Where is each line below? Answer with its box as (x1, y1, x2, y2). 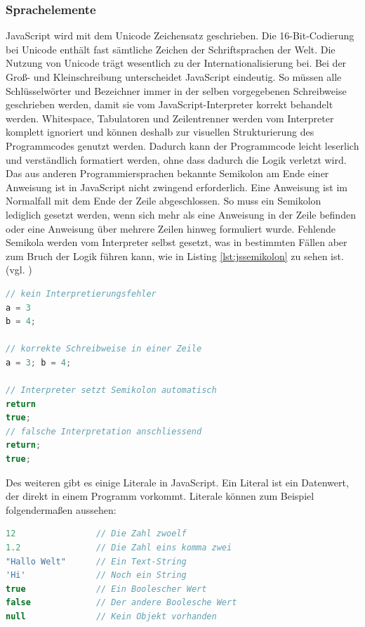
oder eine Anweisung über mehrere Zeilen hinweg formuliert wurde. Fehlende (6, 221, 336, 235)
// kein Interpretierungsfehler (6, 288, 157, 299)
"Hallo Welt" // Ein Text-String (6, 556, 187, 567)
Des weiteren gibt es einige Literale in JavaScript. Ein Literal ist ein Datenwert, (6, 474, 349, 489)
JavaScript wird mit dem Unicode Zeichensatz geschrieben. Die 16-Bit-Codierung (6, 28, 354, 43)
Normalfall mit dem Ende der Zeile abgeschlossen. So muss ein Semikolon (6, 193, 321, 208)
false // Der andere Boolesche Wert (6, 597, 237, 608)
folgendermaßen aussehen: (6, 502, 117, 517)
